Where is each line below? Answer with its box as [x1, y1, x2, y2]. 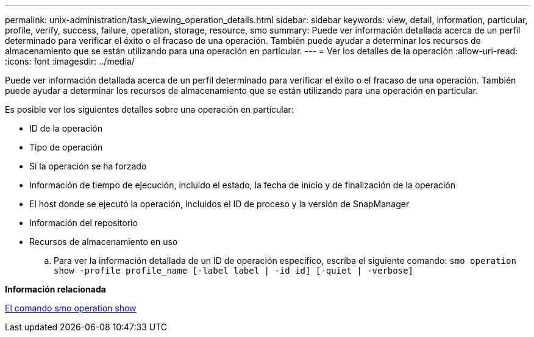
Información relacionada [5, 284, 106, 294]
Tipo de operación [29, 142, 103, 152]
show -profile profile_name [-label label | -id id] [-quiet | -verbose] [54, 266, 414, 275]
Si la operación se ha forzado [29, 161, 147, 171]
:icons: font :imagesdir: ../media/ [5, 56, 135, 66]
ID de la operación [29, 123, 102, 133]
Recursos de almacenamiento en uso [29, 236, 178, 247]
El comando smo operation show [5, 303, 137, 313]
